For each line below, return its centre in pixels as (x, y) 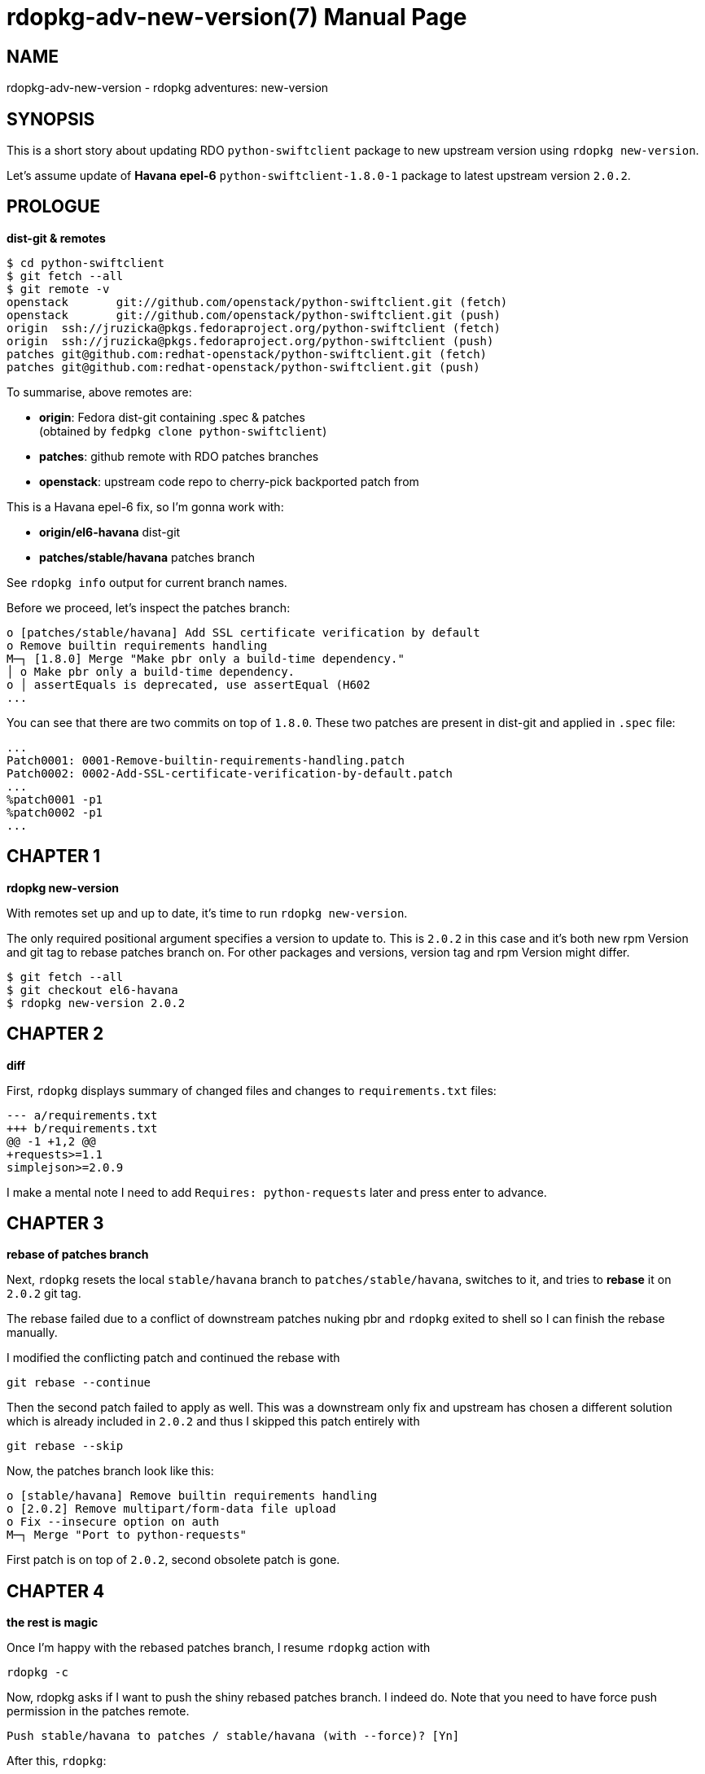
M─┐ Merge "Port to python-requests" (127, 1535)
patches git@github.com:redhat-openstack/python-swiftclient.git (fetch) (247, 354)
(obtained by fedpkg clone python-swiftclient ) (183, 431)
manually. (32, 1333)
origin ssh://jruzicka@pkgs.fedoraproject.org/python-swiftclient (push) (250, 341)
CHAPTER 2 (55, 1034)
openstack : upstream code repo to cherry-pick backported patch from (229, 481)
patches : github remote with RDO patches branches (179, 456)
